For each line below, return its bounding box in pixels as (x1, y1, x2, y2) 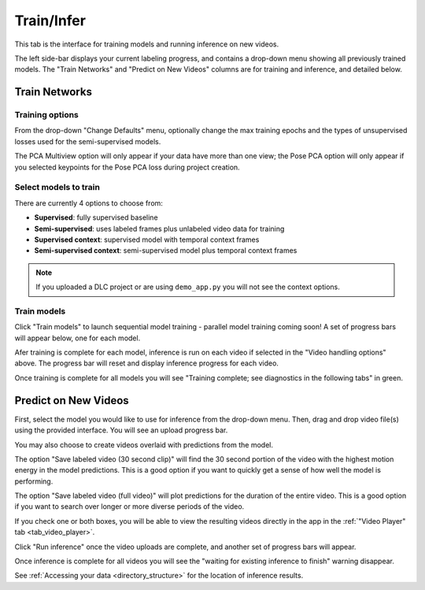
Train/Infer (14, 12, 87, 29)
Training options (14, 109, 79, 121)
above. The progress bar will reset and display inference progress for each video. (14, 358, 279, 368)
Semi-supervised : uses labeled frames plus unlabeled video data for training (34, 224, 285, 233)
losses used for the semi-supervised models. (14, 136, 161, 146)
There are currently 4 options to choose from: (14, 198, 163, 208)
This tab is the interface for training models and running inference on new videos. (14, 39, 279, 49)
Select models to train (14, 182, 100, 193)
